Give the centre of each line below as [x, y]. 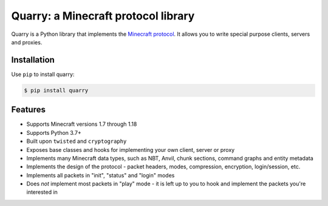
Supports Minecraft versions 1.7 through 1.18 [82, 124]
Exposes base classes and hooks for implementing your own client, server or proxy [131, 149]
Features [28, 110]
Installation [33, 60]
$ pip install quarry [56, 90]
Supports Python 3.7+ [54, 132]
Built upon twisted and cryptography [77, 141]
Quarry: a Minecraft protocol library [103, 16]
